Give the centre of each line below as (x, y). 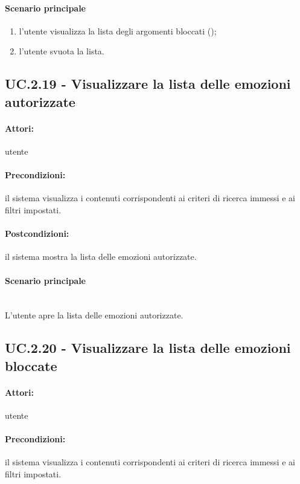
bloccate (31, 365)
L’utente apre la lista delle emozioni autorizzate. (94, 315)
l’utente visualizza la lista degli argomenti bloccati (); (118, 31)
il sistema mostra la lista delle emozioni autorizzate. (101, 257)
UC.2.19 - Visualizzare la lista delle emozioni (148, 84)
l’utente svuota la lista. (62, 51)
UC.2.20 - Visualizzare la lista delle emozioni (148, 348)
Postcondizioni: (37, 234)
